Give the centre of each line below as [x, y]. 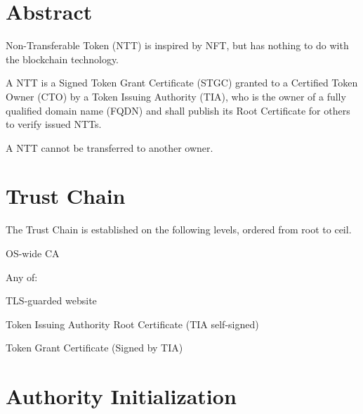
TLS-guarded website [51, 300]
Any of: [22, 277]
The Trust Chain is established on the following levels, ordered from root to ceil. [179, 229]
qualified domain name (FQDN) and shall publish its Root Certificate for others [178, 110]
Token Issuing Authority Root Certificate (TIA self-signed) [132, 324]
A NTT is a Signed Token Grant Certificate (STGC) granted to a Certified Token [182, 83]
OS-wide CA [33, 253]
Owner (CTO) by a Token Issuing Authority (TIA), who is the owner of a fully [176, 96]
